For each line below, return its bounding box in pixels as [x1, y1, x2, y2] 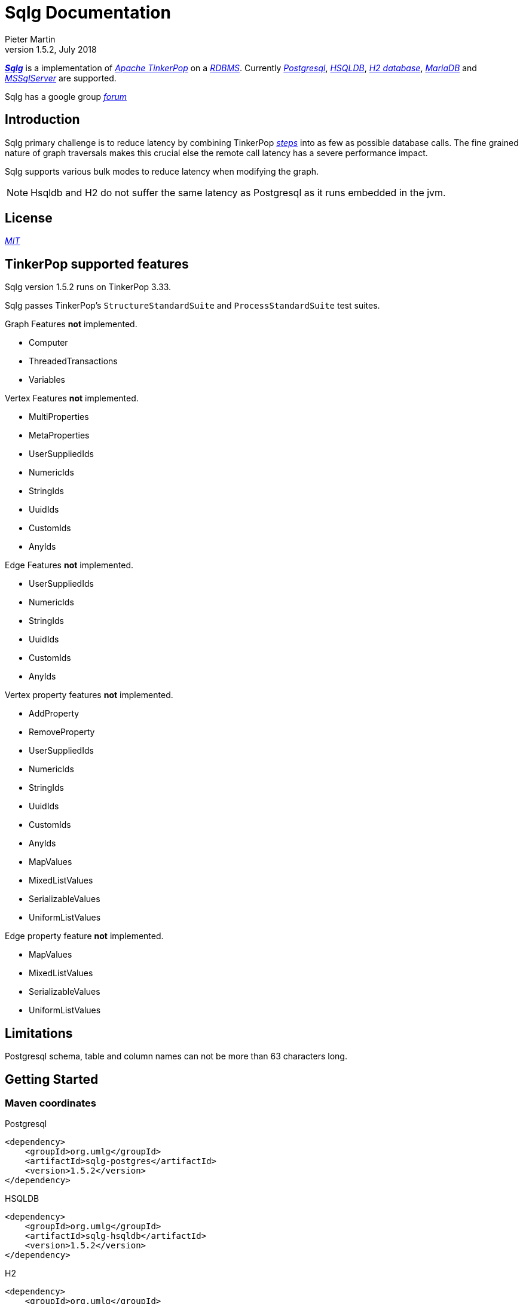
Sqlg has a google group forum [5, 91, 127, 102]
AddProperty [29, 708, 79, 719]
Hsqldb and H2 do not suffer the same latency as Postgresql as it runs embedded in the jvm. [30, 186, 446, 199]
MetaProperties [29, 430, 90, 441]
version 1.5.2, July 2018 [5, 44, 97, 54]
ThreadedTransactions [29, 356, 118, 367]
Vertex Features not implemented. [5, 393, 139, 404]
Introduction [5, 112, 80, 127]
